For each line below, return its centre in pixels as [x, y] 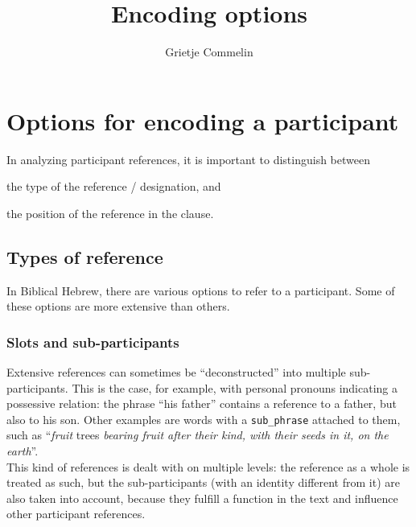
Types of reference [85, 256]
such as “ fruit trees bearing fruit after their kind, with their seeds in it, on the [198, 435]
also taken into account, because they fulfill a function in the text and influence [202, 498]
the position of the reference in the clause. [110, 213]
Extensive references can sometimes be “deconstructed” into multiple [176, 372]
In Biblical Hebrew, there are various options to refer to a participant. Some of [201, 290]
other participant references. [76, 514]
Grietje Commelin [209, 52]
